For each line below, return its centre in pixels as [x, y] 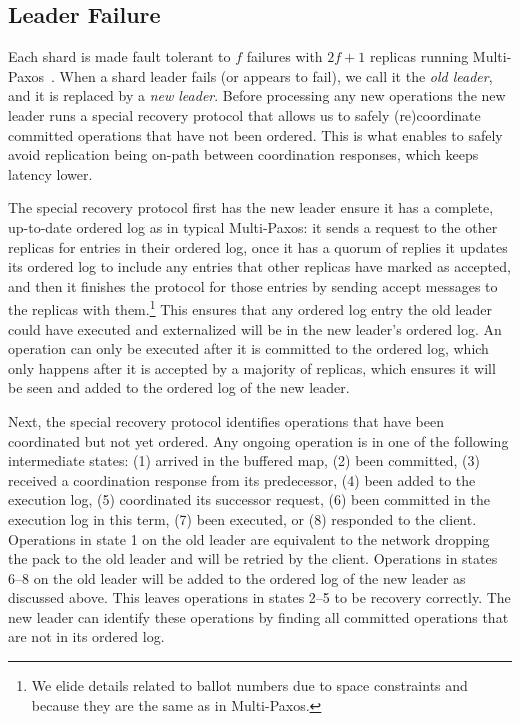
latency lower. [50, 173]
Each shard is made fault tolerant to [119, 56]
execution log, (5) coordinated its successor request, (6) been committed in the [249, 499]
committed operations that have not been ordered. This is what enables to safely [255, 134]
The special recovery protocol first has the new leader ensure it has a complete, [251, 207]
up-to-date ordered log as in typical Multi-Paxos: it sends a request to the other [253, 226]
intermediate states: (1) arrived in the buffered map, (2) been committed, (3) [244, 460]
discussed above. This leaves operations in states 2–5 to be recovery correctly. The [259, 597]
